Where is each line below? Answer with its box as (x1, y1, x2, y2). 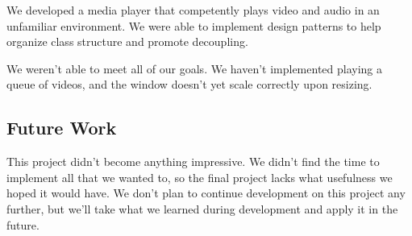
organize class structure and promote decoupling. (6, 33, 248, 50)
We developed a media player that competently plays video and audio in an (6, 2, 380, 18)
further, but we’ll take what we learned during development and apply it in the (6, 200, 398, 217)
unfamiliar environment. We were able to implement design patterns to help (6, 17, 381, 34)
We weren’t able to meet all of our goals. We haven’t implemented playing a (6, 60, 383, 77)
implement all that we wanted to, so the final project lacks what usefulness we (6, 168, 393, 185)
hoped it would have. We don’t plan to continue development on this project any (6, 184, 406, 201)
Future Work (6, 115, 117, 140)
